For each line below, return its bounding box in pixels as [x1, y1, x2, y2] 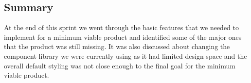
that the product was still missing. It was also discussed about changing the [4, 41, 230, 51]
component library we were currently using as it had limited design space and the [4, 50, 247, 61]
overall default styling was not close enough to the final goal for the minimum [4, 60, 235, 70]
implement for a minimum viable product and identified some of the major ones [4, 32, 242, 42]
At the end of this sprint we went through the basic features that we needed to [4, 22, 239, 33]
